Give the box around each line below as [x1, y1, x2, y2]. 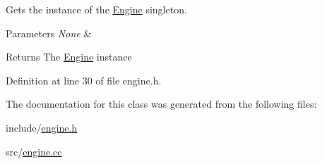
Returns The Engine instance [6, 49, 132, 64]
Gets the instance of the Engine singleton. [6, 2, 187, 16]
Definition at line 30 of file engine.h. [6, 72, 162, 87]
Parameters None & [6, 25, 92, 40]
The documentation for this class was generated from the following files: [6, 96, 317, 111]
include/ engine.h [6, 120, 78, 134]
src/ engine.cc [6, 144, 62, 158]
